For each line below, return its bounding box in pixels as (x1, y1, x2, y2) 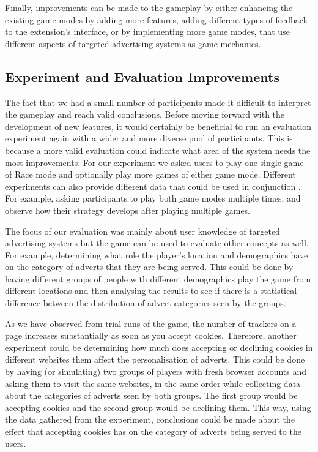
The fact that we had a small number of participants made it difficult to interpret (5, 96, 311, 108)
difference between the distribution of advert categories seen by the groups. (5, 296, 286, 309)
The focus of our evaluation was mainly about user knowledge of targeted (5, 224, 280, 237)
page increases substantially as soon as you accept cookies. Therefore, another (5, 329, 297, 342)
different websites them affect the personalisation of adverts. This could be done (5, 353, 305, 366)
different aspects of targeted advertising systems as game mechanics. (5, 37, 261, 50)
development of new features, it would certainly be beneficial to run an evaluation (5, 119, 312, 132)
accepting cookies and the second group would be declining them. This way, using (5, 401, 311, 413)
